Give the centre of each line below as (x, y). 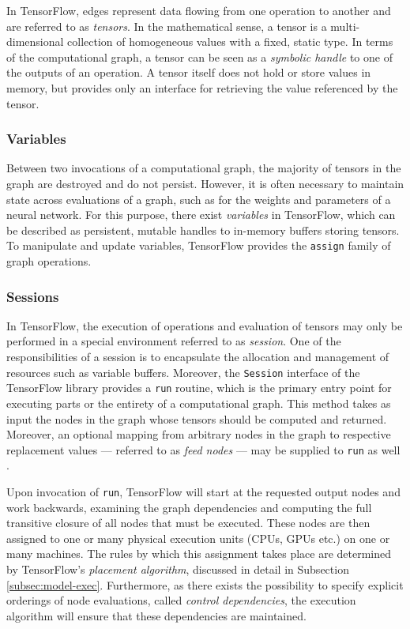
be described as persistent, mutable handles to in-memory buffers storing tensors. (203, 230)
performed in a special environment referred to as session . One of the (174, 341)
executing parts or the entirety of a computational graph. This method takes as (199, 403)
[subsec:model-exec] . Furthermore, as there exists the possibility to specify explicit (205, 584)
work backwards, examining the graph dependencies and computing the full (189, 507)
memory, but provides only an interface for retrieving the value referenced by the (202, 87)
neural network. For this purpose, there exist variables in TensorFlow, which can (201, 215)
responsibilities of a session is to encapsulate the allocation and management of (198, 356)
